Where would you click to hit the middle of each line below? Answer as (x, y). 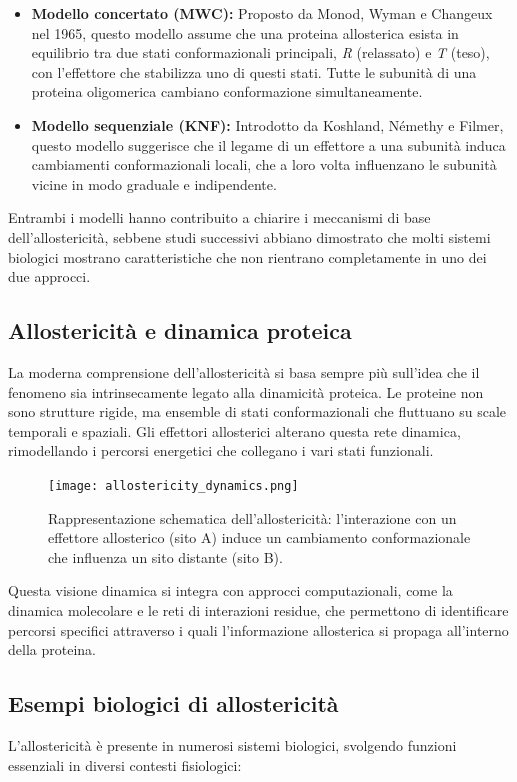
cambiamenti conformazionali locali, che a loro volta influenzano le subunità (264, 164)
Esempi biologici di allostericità (173, 703)
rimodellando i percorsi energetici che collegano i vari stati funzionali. (221, 450)
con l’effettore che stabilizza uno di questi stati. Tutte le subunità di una (254, 71)
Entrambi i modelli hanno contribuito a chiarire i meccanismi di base (219, 217)
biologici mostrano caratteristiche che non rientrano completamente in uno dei (247, 256)
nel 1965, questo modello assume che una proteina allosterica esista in (245, 32)
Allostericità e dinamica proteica (180, 330)
